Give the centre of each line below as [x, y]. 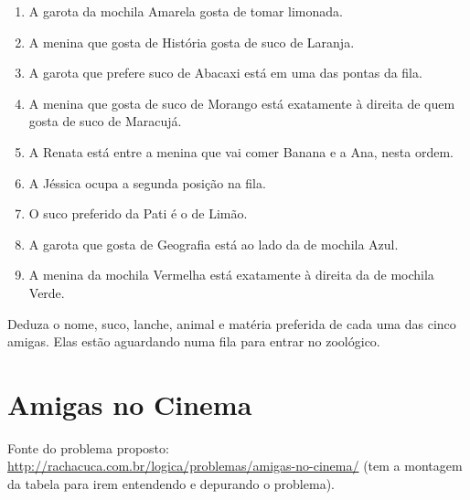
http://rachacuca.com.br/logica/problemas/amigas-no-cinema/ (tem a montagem [235, 466]
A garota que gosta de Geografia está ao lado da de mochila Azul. [214, 244]
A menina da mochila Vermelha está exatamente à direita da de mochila [231, 275]
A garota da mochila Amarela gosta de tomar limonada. [186, 11]
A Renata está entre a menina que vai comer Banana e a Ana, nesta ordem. [241, 151]
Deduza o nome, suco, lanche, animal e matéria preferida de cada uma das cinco [232, 323]
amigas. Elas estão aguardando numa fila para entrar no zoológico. [194, 341]
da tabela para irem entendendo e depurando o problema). [171, 484]
